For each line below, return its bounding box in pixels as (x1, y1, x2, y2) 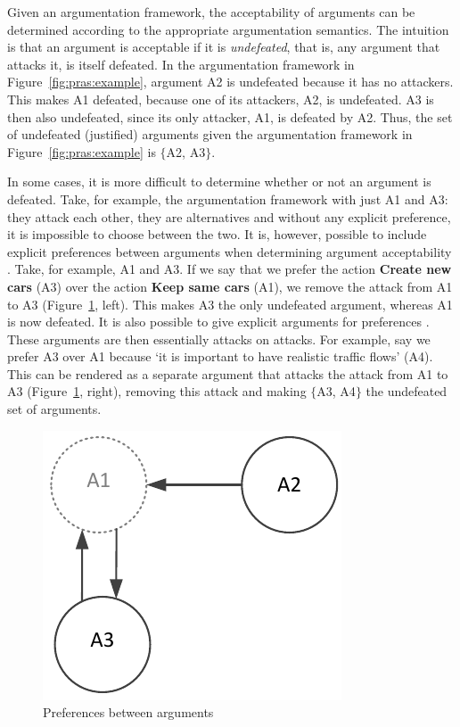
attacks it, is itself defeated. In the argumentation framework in (7, 54, 355, 73)
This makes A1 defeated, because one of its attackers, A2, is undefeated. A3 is (7, 89, 434, 108)
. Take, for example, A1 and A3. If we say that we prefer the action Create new (7, 260, 452, 278)
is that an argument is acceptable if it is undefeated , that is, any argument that (7, 37, 440, 56)
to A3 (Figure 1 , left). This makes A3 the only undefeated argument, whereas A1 (7, 294, 453, 313)
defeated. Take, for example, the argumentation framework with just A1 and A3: (7, 189, 448, 208)
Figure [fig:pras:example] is (7, 142, 156, 161)
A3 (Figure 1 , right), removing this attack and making (7, 382, 307, 401)
